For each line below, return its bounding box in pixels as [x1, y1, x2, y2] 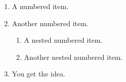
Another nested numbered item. [24, 51, 123, 62]
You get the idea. [12, 68, 65, 79]
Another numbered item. [12, 18, 89, 28]
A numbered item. [12, 1, 69, 11]
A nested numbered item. [24, 35, 103, 45]
